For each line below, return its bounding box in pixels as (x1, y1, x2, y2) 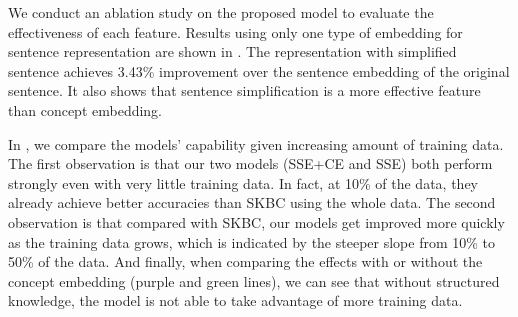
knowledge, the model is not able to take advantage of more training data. (8, 290, 463, 311)
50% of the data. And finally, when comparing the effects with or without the (8, 251, 483, 272)
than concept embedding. (8, 99, 163, 120)
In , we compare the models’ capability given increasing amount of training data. (8, 133, 504, 154)
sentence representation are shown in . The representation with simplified (8, 41, 457, 62)
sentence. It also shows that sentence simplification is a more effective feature (8, 80, 481, 101)
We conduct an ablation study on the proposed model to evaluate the (8, 2, 434, 22)
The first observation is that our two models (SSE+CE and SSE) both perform (8, 153, 493, 174)
